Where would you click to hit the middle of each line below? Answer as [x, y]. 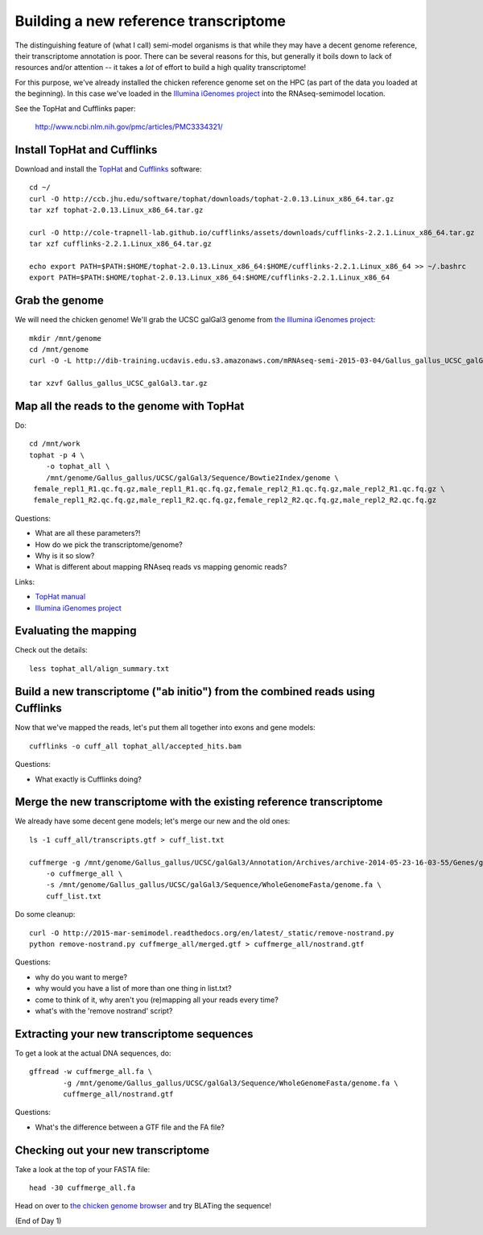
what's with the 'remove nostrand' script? [104, 1010]
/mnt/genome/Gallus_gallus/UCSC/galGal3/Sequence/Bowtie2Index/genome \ [192, 478]
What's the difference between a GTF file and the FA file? [130, 1127]
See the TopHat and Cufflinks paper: [75, 108]
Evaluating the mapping [76, 631]
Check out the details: [51, 650]
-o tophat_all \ [78, 466]
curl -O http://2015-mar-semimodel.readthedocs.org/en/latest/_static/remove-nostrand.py [212, 933]
